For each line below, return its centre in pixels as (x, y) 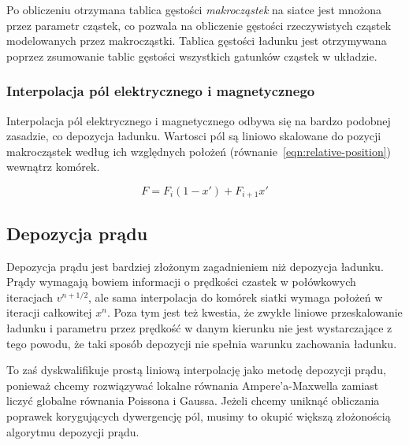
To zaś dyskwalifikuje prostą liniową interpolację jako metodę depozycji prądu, (196, 370)
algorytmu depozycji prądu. (73, 431)
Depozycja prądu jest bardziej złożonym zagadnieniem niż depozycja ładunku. (195, 266)
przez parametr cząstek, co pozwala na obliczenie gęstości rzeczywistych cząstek (199, 25)
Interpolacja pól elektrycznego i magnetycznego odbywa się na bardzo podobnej (199, 120)
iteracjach (30, 297)
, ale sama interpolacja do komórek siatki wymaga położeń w (236, 297)
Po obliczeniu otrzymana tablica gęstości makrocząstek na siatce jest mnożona (194, 9)
